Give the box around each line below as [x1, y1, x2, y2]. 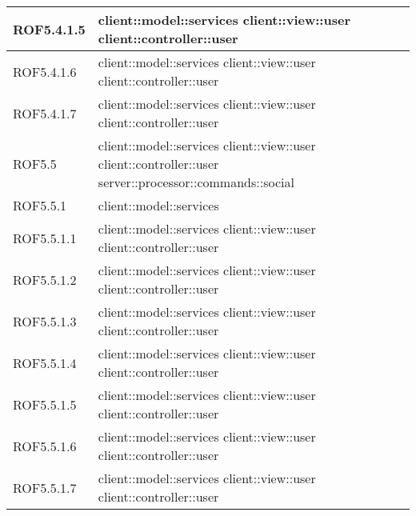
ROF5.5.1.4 [13, 353, 77, 372]
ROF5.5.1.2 [13, 270, 77, 289]
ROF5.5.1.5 [13, 394, 77, 414]
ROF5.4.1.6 [13, 62, 77, 81]
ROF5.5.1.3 [13, 311, 77, 330]
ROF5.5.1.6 [13, 436, 77, 455]
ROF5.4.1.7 [13, 103, 77, 122]
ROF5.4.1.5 [13, 19, 86, 38]
